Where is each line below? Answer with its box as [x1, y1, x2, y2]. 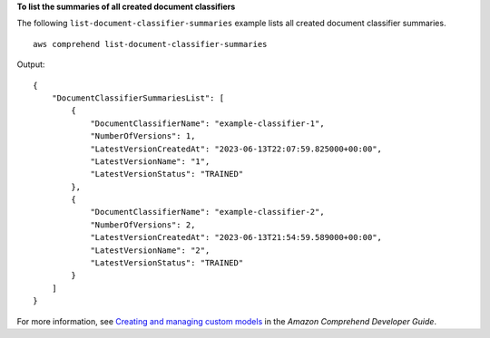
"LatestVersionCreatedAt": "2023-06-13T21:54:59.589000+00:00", [90, 232, 383, 243]
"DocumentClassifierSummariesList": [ [51, 92, 225, 103]
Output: [16, 59, 45, 70]
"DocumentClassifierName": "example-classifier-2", [90, 207, 326, 217]
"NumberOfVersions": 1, [90, 131, 196, 141]
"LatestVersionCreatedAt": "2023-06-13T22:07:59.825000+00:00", [90, 143, 383, 154]
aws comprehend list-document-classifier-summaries [33, 39, 268, 49]
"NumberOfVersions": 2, [90, 219, 196, 230]
